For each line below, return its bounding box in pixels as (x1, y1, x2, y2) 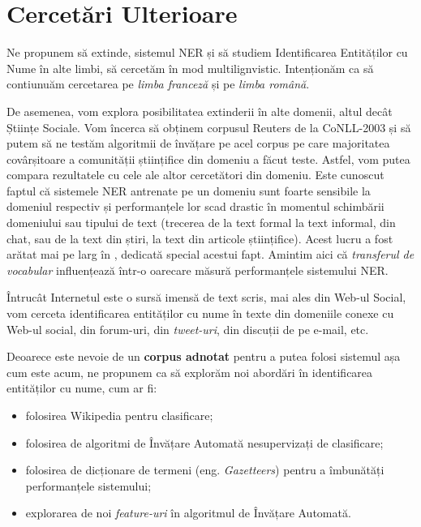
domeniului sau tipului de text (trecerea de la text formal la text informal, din (6, 214, 396, 231)
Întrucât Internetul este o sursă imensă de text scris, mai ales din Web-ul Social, (6, 289, 406, 306)
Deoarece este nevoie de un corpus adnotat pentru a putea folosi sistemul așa (6, 348, 401, 365)
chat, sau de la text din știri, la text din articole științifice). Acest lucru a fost (6, 229, 393, 246)
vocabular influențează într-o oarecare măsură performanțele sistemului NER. (6, 261, 389, 278)
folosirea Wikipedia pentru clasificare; (25, 407, 213, 423)
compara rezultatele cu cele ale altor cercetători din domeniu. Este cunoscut (6, 166, 384, 183)
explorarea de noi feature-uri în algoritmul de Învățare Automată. (25, 504, 351, 521)
